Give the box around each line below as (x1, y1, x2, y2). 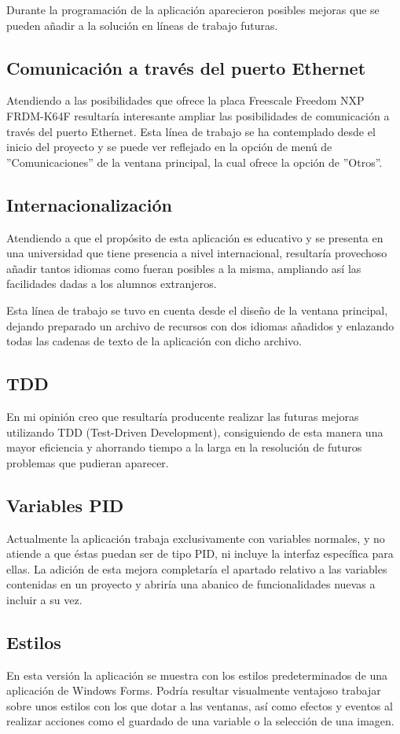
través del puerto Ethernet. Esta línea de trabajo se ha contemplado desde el (6, 123, 376, 139)
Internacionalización (6, 192, 172, 216)
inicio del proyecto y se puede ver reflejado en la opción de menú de (6, 138, 332, 155)
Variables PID (6, 492, 124, 517)
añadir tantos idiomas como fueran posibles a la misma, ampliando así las (6, 260, 361, 276)
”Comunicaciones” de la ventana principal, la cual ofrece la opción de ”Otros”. (6, 153, 383, 170)
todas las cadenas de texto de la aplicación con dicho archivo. (6, 333, 302, 349)
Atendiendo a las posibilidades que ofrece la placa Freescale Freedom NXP (6, 92, 365, 109)
